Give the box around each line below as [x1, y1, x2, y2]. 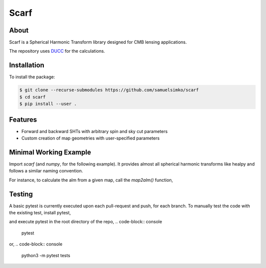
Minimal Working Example [9, 148, 91, 156]
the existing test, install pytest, [9, 210, 71, 215]
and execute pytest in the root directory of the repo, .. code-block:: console [9, 219, 163, 225]
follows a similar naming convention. [9, 168, 83, 174]
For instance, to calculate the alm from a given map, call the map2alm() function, [9, 177, 173, 183]
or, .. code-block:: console [9, 241, 63, 247]
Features [9, 115, 37, 124]
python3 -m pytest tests [21, 252, 70, 258]
